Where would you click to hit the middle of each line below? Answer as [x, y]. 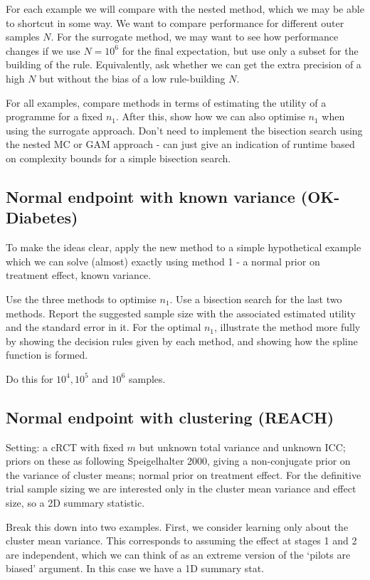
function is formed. [47, 355]
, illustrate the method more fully [287, 327]
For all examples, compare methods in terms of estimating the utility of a [166, 102]
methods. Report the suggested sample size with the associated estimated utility [181, 313]
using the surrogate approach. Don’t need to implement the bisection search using [184, 130]
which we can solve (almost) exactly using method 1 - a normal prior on [163, 261]
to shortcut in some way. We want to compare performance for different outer [175, 22]
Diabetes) [42, 217]
